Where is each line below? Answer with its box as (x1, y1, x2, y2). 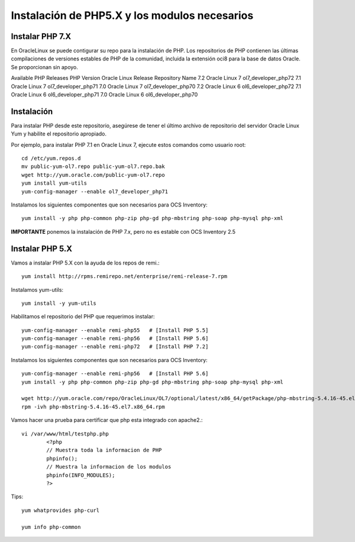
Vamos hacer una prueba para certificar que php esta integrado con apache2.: (11, 417, 203, 424)
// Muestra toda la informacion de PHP (46, 447, 162, 454)
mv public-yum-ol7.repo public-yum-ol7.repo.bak (21, 163, 165, 170)
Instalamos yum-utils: (11, 286, 64, 293)
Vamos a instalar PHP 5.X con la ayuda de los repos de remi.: (11, 259, 160, 266)
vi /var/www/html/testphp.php (21, 430, 109, 437)
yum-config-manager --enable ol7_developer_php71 (21, 188, 169, 195)
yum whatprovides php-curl (21, 506, 100, 514)
